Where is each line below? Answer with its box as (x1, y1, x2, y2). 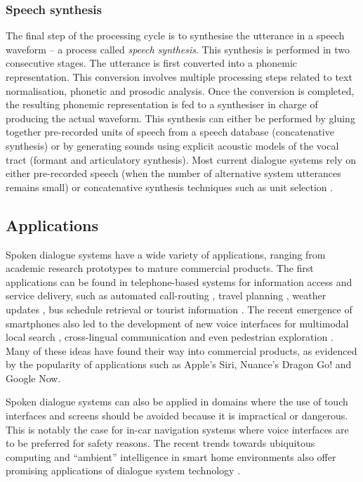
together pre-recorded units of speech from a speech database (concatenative (6, 124, 334, 139)
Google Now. (6, 370, 61, 385)
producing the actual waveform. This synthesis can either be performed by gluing (6, 110, 355, 125)
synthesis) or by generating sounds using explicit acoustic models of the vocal (6, 138, 339, 152)
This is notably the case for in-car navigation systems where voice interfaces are (6, 422, 349, 436)
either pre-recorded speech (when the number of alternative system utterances (6, 166, 341, 181)
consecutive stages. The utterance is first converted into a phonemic (6, 56, 298, 70)
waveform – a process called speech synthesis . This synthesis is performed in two (6, 41, 350, 56)
